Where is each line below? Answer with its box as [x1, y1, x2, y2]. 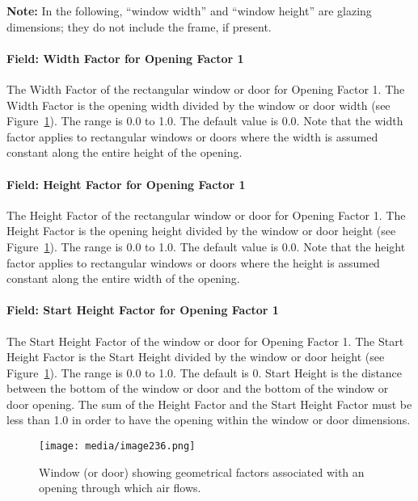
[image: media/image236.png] [39, 440, 196, 453]
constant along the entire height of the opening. [6, 144, 243, 161]
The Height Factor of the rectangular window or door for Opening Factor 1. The [6, 206, 406, 223]
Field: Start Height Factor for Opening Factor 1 [6, 301, 279, 318]
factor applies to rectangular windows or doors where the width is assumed [6, 128, 378, 145]
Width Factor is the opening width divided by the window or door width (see [6, 96, 391, 113]
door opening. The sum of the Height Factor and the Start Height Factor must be [6, 395, 412, 412]
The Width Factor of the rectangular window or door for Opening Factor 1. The [6, 80, 405, 97]
